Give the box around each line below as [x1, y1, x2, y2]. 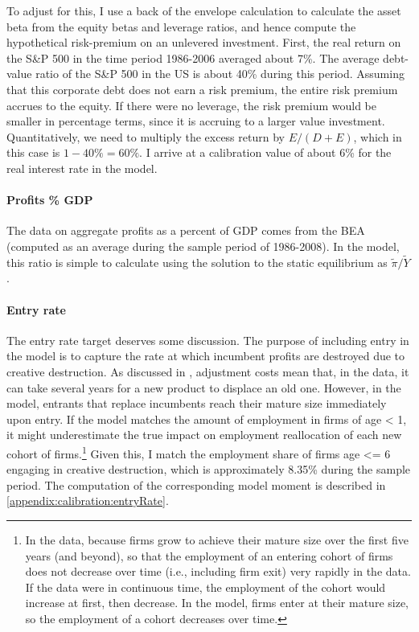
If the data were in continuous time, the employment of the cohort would [25, 578, 386, 595]
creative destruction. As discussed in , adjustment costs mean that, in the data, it [6, 363, 409, 380]
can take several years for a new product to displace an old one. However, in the [6, 379, 401, 396]
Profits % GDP [6, 191, 93, 208]
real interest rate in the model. [6, 159, 158, 176]
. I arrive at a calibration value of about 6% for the [139, 144, 392, 161]
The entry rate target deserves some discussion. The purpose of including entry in [6, 331, 409, 348]
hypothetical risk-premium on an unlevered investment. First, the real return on [6, 34, 401, 51]
